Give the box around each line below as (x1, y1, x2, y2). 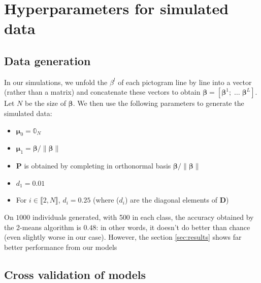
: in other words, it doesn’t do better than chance (96, 221, 250, 232)
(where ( (93, 194, 119, 205)
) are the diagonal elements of (124, 194, 218, 205)
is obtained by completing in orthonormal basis (24, 160, 171, 171)
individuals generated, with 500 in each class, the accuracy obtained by (32, 211, 254, 222)
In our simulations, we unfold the (4, 76, 108, 87)
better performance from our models (4, 241, 117, 252)
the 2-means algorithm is (4, 221, 81, 232)
